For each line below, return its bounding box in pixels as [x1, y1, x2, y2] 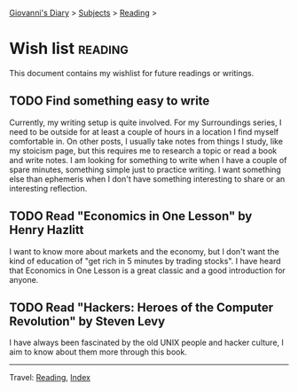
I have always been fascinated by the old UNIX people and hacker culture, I [9, 337, 284, 348]
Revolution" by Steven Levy [9, 314, 166, 329]
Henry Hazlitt [9, 223, 84, 238]
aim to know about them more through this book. [9, 347, 188, 357]
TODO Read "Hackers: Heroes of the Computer [9, 300, 274, 315]
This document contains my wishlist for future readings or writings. [9, 67, 255, 78]
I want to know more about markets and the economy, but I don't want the [9, 246, 279, 256]
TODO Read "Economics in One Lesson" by [9, 208, 253, 224]
